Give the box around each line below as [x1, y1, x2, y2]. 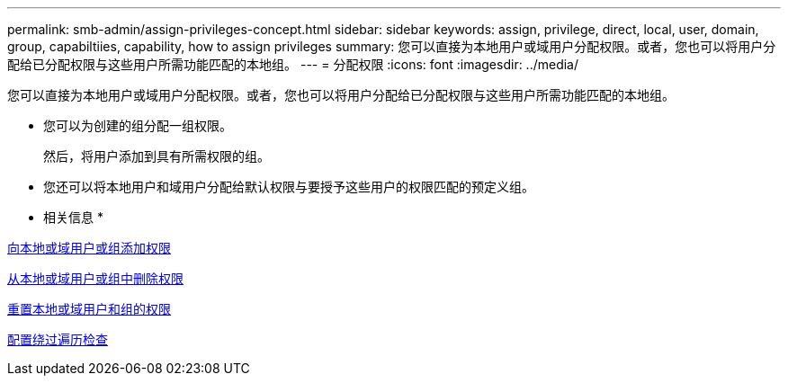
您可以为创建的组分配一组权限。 [43, 118, 232, 133]
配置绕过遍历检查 [7, 332, 108, 347]
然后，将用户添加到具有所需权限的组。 [43, 148, 270, 164]
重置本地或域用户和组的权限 [7, 301, 171, 316]
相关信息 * [43, 209, 103, 225]
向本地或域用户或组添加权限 [7, 240, 171, 255]
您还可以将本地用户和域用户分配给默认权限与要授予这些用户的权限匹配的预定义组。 [43, 179, 534, 194]
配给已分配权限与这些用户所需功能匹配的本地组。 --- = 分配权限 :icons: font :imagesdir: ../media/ [7, 57, 579, 72]
